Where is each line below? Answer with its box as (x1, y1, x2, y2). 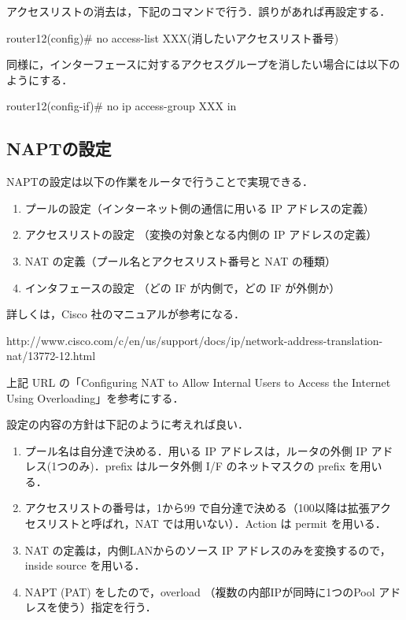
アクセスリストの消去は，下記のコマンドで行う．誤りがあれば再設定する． (6, 3, 391, 19)
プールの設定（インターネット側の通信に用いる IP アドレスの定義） (24, 199, 375, 216)
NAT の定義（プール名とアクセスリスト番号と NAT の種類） (24, 252, 336, 269)
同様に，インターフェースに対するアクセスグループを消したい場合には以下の (6, 56, 400, 72)
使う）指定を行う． (57, 599, 157, 615)
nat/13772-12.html (6, 347, 96, 364)
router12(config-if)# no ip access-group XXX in (6, 98, 237, 114)
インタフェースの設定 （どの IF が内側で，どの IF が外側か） (24, 279, 341, 295)
